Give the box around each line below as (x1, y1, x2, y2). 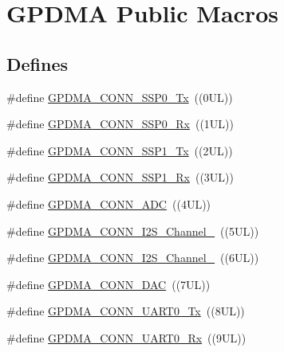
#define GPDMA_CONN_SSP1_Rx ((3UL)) (6, 169, 235, 186)
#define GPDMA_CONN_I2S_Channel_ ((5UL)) (6, 222, 259, 239)
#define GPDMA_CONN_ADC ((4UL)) (6, 195, 211, 212)
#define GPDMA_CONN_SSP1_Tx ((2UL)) (6, 142, 233, 158)
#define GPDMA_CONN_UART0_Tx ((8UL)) (6, 303, 245, 319)
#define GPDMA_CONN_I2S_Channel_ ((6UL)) (6, 249, 259, 266)
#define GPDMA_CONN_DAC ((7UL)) (6, 276, 211, 292)
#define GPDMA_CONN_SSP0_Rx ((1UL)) (6, 115, 235, 132)
